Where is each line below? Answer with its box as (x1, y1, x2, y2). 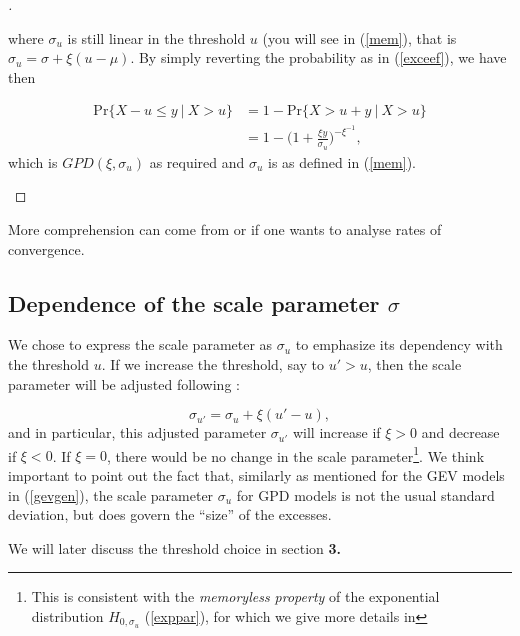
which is (8, 151, 58, 172)
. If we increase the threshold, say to (101, 353, 325, 374)
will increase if (292, 422, 381, 443)
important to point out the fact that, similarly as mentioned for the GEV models (8, 464, 505, 485)
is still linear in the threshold (67, 27, 246, 48)
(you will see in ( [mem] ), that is (262, 27, 457, 48)
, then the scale (367, 353, 462, 374)
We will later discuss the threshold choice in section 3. (8, 537, 342, 558)
